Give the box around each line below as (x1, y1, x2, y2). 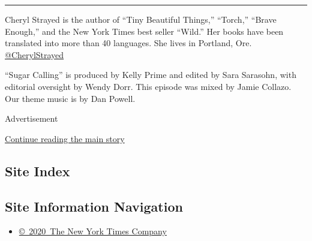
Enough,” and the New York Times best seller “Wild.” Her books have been (5, 25, 284, 37)
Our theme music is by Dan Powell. (5, 92, 136, 104)
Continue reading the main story (5, 132, 125, 144)
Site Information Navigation (5, 197, 183, 215)
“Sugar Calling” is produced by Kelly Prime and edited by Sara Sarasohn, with (5, 68, 296, 81)
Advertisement (5, 112, 58, 125)
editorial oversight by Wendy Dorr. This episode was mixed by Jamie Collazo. (5, 80, 292, 92)
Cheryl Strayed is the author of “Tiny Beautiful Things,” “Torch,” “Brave (5, 13, 277, 25)
